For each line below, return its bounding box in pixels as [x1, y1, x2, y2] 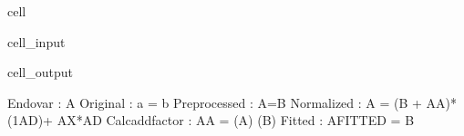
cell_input [7, 32, 66, 51]
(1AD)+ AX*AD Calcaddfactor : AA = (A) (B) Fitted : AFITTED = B [7, 111, 415, 130]
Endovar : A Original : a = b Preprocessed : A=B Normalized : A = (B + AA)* [7, 92, 458, 112]
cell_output [7, 63, 73, 82]
